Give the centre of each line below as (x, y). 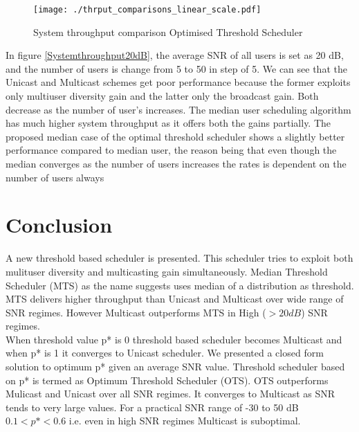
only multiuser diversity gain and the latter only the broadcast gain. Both (162, 96)
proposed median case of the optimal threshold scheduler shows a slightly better (175, 136)
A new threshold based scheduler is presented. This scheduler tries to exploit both (179, 258)
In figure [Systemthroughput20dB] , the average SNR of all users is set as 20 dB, (175, 55)
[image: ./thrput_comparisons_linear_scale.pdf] (147, 10)
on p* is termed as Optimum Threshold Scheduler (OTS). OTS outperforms (167, 380)
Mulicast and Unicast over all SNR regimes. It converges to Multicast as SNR (171, 394)
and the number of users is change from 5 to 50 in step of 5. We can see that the (176, 68)
